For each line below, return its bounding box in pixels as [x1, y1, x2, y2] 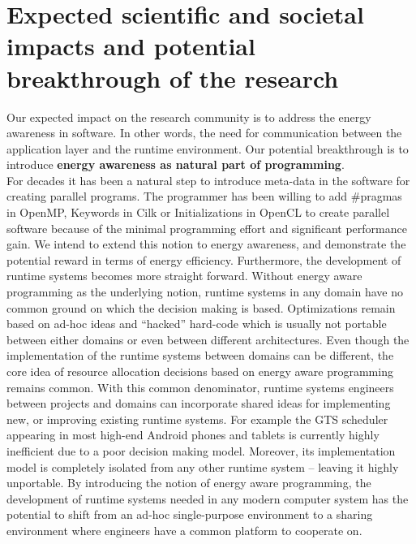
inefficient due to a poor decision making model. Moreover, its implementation [6, 442, 396, 459]
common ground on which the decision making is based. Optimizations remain [6, 299, 396, 316]
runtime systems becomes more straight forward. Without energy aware [6, 267, 362, 284]
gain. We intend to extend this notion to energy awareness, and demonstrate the [6, 235, 406, 253]
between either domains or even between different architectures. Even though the [6, 330, 410, 348]
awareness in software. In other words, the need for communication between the [6, 124, 402, 141]
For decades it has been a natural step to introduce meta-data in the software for [6, 171, 410, 188]
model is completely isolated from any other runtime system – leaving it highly [6, 458, 399, 475]
